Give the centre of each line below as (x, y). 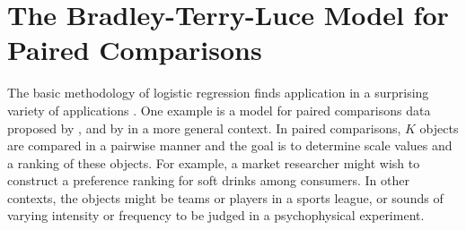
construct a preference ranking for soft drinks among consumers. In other (208, 180)
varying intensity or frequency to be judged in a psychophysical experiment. (216, 215)
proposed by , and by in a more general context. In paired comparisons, (204, 128)
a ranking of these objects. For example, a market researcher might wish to (214, 162)
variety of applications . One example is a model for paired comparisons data (219, 110)
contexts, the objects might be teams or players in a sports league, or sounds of (225, 197)
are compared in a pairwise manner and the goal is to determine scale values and (230, 145)
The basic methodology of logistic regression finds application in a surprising (218, 93)
